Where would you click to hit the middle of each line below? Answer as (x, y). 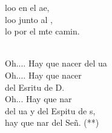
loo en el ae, (27, 7)
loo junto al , (29, 19)
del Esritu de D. (35, 87)
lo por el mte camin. (42, 31)
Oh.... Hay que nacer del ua (56, 63)
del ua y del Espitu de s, (50, 110)
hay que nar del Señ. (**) (52, 122)
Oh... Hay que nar (38, 99)
